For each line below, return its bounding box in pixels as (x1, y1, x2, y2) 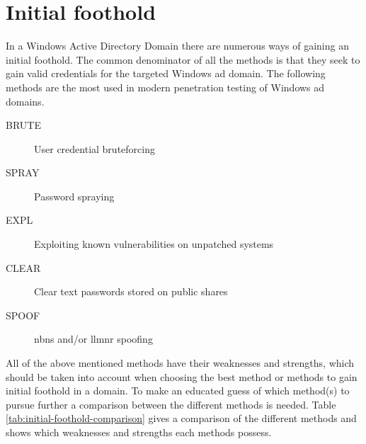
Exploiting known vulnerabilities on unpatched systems (34, 237, 274, 251)
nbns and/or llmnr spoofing (34, 331, 153, 346)
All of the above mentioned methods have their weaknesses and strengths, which (6, 355, 355, 370)
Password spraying (34, 188, 115, 203)
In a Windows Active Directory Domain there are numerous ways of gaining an (6, 38, 349, 53)
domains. (6, 93, 45, 108)
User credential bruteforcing (34, 141, 155, 156)
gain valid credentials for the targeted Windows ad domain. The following (6, 66, 326, 81)
